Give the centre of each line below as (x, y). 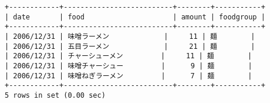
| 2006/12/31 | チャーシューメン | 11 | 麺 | (129, 56)
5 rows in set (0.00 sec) (55, 95)
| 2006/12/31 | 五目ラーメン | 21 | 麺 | (130, 46)
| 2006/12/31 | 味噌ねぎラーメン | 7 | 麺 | (129, 76)
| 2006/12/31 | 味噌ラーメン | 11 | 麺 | (130, 36)
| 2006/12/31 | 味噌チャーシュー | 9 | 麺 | (129, 66)
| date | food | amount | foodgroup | (135, 17)
